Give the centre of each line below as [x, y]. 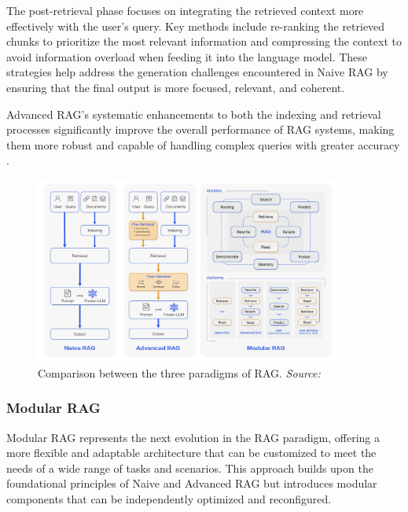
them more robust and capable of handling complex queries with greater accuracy [203, 144]
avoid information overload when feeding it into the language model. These [187, 56]
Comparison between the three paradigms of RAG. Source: [179, 372]
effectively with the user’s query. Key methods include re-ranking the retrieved [196, 26]
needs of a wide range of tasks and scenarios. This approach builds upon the [190, 468]
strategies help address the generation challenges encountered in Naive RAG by [197, 72]
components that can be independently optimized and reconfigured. [169, 498]
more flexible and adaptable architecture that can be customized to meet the [191, 453]
